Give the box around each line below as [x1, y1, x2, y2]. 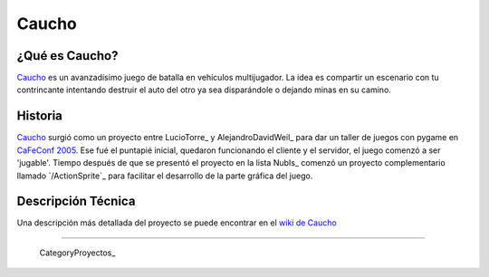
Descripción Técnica [16, 194, 136, 209]
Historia [16, 109, 63, 124]
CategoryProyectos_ [39, 247, 116, 258]
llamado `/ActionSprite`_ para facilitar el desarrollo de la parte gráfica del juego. [16, 170, 313, 181]
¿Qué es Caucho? [16, 48, 119, 63]
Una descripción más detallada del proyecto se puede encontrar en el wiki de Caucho [16, 217, 337, 228]
